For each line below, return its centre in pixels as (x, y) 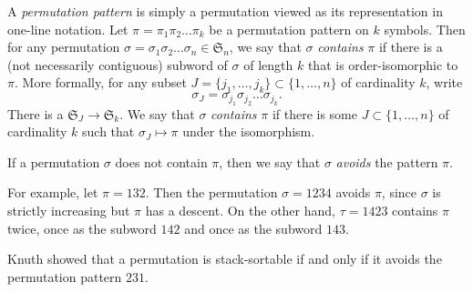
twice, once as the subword (82, 228)
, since (399, 192)
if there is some (314, 113)
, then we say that (270, 161)
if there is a (411, 47)
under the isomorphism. (249, 131)
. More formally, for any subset (100, 82)
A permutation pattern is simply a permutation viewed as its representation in (225, 11)
